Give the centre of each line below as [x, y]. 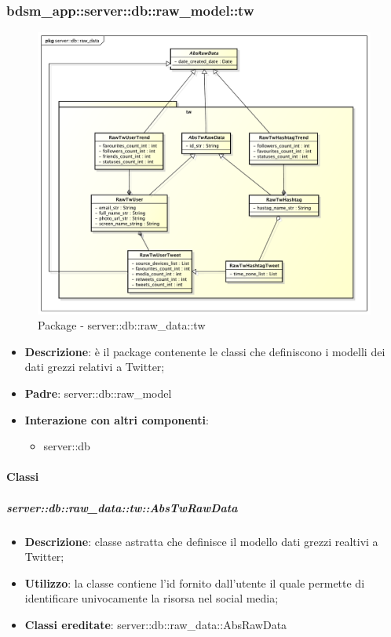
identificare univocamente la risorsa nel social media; [152, 598]
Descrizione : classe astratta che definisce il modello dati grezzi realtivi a [201, 541]
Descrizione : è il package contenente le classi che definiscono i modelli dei [205, 351]
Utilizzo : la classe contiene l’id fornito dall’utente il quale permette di [195, 582]
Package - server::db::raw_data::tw [122, 325]
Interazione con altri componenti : [117, 419]
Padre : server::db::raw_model [98, 393]
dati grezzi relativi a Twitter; [95, 367]
